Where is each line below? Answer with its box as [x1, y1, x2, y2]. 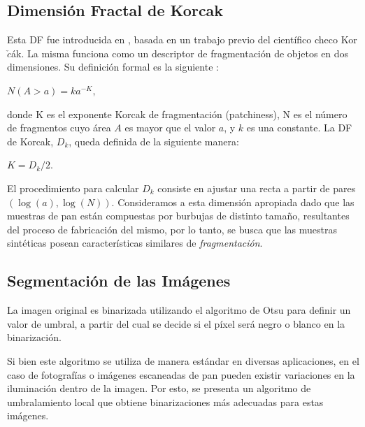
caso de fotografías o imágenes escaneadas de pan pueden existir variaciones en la [7, 367, 355, 382]
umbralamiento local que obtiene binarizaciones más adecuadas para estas [7, 394, 324, 409]
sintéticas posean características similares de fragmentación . [7, 236, 263, 250]
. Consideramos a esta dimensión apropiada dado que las [111, 194, 355, 209]
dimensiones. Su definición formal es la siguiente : [7, 59, 219, 74]
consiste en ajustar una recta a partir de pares [157, 180, 356, 195]
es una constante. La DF [246, 120, 352, 135]
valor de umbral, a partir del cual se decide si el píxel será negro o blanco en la [7, 316, 345, 331]
